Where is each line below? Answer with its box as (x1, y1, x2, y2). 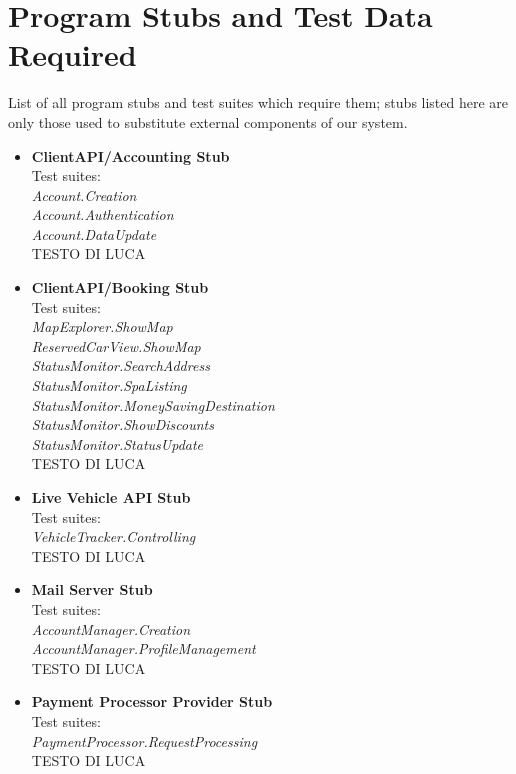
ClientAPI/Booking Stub (31, 277, 209, 298)
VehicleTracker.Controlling (31, 526, 196, 547)
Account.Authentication (31, 204, 174, 225)
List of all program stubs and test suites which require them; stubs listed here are (8, 92, 509, 113)
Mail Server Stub (31, 579, 153, 600)
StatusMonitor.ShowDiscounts (31, 414, 214, 435)
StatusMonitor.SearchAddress (31, 355, 210, 376)
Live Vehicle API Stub (31, 487, 191, 507)
